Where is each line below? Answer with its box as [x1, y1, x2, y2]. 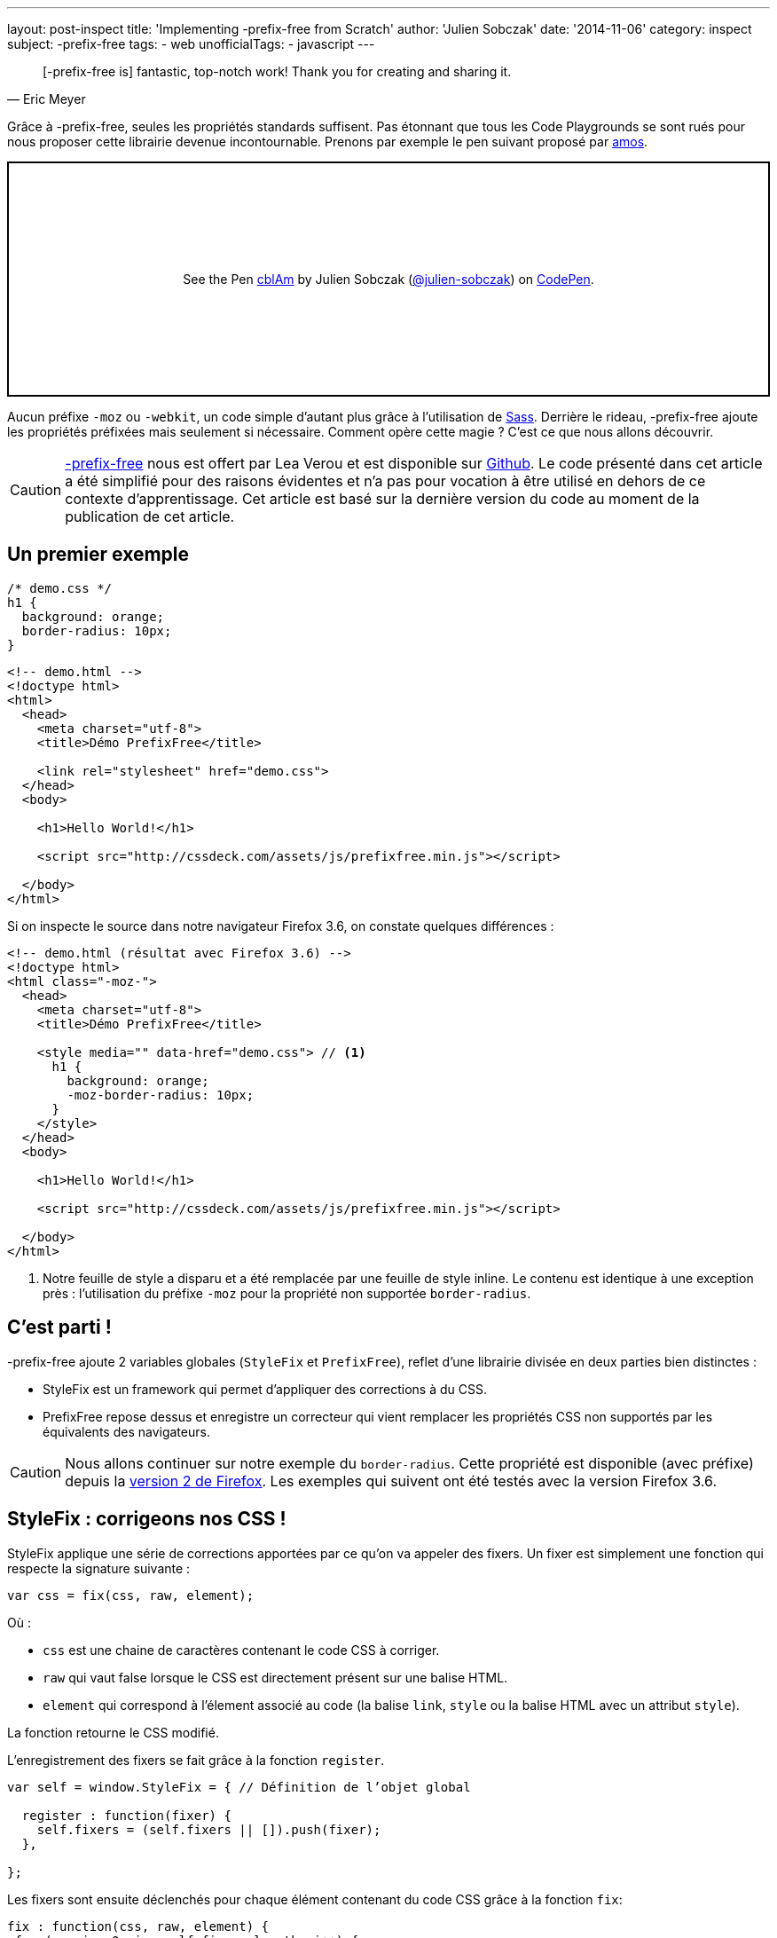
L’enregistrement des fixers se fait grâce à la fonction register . [7, 1752, 385, 1768]
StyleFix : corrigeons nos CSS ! [7, 1508, 286, 1531]
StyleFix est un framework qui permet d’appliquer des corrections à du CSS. [43, 1381, 488, 1397]
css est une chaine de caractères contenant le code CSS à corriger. [43, 1642, 440, 1658]
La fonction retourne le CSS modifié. [7, 1724, 219, 1740]
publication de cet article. [65, 508, 235, 525]
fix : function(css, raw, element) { [7, 1918, 270, 1934]
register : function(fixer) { [21, 1808, 232, 1823]
